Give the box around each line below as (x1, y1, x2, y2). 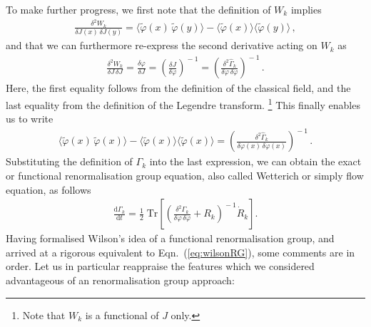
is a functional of (85, 307, 159, 322)
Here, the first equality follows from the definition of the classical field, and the (6, 81, 351, 95)
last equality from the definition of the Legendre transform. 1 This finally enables (6, 95, 360, 112)
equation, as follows (6, 182, 91, 197)
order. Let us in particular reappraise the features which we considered (6, 259, 315, 274)
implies (290, 2, 322, 16)
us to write (6, 111, 54, 126)
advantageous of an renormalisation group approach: (6, 272, 235, 287)
